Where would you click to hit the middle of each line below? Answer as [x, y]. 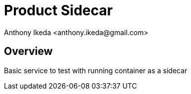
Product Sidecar [59, 10]
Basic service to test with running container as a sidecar [96, 70]
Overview [29, 51]
